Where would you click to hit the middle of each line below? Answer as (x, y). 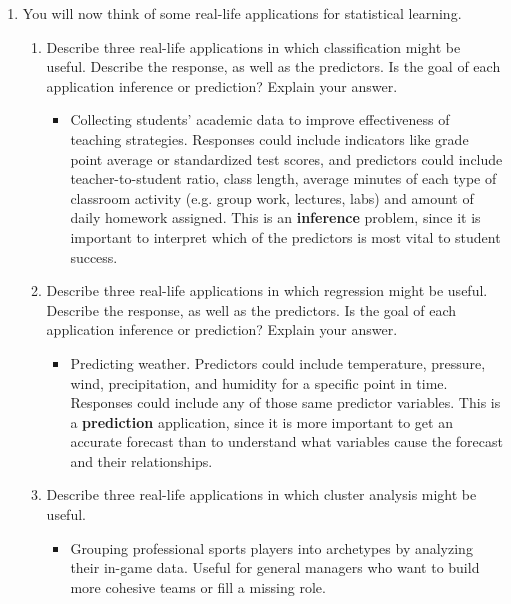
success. (94, 256)
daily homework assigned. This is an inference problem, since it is (275, 217)
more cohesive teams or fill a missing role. (198, 586)
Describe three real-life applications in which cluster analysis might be (261, 494)
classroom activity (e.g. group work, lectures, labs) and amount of (272, 197)
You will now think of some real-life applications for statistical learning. (242, 13)
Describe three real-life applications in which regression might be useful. (267, 290)
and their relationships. (141, 460)
